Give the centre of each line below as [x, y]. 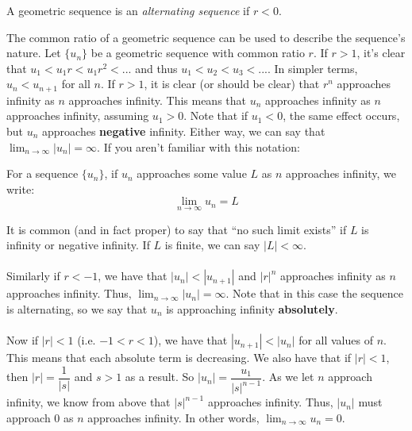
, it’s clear [381, 53]
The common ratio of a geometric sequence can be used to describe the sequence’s [206, 37]
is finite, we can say [212, 245]
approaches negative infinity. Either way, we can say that [184, 131]
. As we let [288, 377]
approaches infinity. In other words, [173, 417]
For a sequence [42, 173]
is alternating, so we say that [77, 308]
